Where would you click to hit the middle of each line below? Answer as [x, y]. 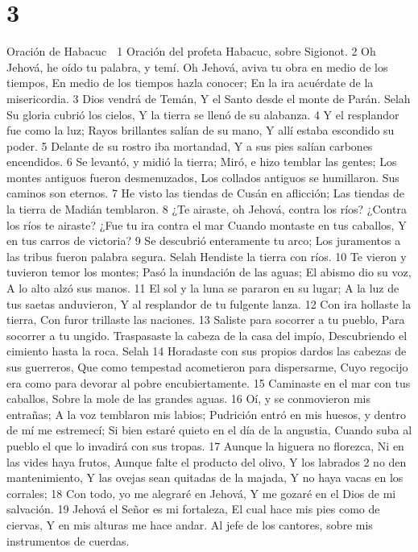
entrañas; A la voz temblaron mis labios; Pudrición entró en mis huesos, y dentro [206, 414]
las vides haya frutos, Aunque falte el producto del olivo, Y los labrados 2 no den [207, 461]
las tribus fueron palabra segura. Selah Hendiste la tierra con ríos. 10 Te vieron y [207, 256]
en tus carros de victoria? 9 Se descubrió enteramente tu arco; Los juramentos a [204, 241]
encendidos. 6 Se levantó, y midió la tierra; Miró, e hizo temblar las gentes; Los [202, 162]
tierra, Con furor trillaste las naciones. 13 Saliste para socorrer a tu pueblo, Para [206, 320]
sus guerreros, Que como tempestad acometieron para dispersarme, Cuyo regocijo [207, 367]
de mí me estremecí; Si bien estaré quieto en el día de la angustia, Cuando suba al [209, 430]
